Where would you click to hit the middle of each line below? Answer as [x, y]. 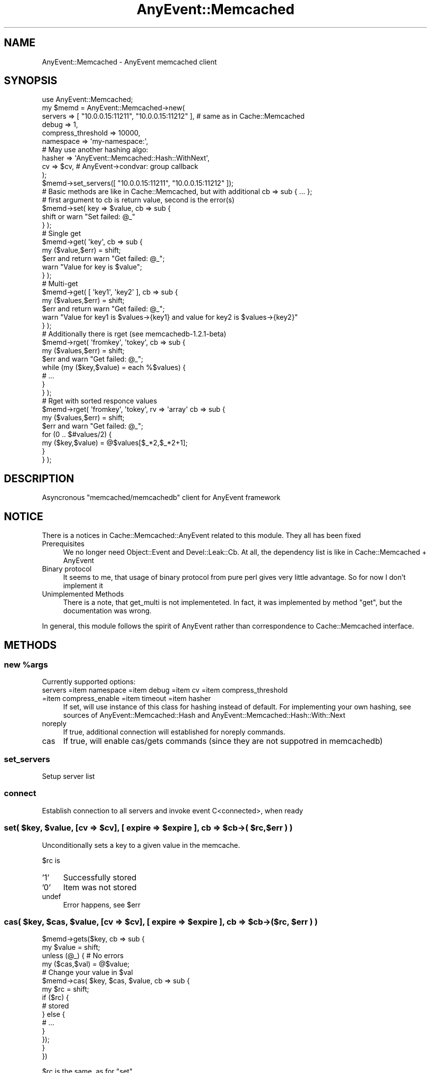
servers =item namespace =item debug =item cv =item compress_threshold [165, 690]
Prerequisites [63, 544]
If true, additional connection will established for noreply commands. [174, 732]
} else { [54, 1014]
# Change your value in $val [88, 972]
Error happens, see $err [102, 905]
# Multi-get [60, 284]
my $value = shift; [71, 947]
